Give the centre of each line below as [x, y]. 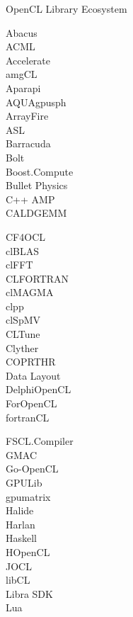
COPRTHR [31, 362]
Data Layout [33, 375]
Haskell [22, 538]
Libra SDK [29, 593]
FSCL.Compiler [40, 441]
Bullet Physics [37, 185]
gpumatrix [28, 496]
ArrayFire [27, 116]
